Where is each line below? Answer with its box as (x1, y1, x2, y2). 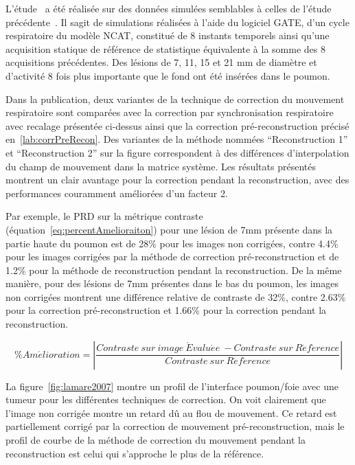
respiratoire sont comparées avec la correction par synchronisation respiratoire (5, 105, 334, 120)
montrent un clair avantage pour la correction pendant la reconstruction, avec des (5, 172, 350, 187)
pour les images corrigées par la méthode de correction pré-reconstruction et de (5, 249, 339, 264)
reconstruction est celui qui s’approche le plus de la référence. (5, 446, 264, 460)
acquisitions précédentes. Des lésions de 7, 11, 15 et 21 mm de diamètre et (5, 55, 317, 69)
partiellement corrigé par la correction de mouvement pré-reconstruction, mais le (5, 419, 345, 433)
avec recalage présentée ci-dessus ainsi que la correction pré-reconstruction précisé (5, 118, 350, 133)
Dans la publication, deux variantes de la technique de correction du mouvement (5, 91, 345, 106)
